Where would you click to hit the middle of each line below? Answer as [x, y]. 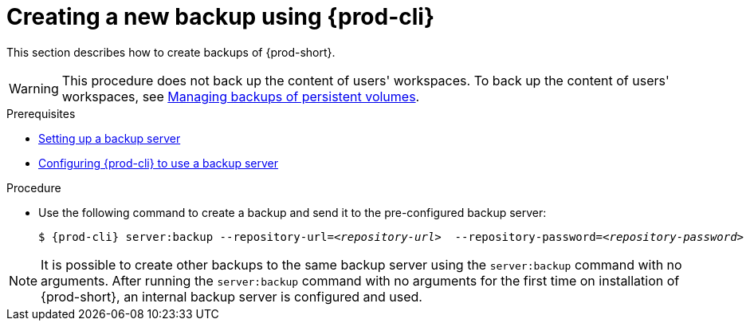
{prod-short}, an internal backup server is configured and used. [232, 296]
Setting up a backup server [110, 138]
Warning [34, 88]
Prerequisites [41, 113]
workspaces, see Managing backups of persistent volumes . [241, 96]
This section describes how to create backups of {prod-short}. [171, 52]
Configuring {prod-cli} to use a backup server [159, 163]
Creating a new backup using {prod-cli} [221, 17]
